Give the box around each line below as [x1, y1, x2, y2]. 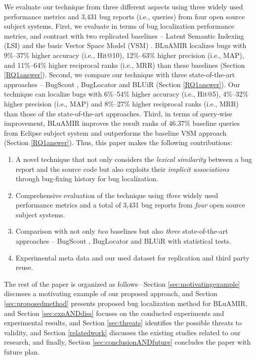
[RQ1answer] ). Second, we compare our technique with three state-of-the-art [4, 69, 235, 80]
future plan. [4, 347, 40, 357]
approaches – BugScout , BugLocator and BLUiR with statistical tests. [15, 236, 231, 246]
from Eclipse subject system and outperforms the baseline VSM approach [4, 127, 226, 138]
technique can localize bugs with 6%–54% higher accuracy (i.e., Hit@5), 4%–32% [4, 89, 249, 99]
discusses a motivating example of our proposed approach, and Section [4, 288, 217, 299]
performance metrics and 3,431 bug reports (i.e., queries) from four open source [4, 11, 245, 21]
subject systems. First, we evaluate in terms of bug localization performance [4, 21, 234, 31]
